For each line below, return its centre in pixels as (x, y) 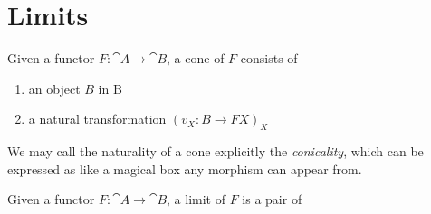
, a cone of (196, 58)
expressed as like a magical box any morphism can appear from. (185, 168)
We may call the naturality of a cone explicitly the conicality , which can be (215, 151)
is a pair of (272, 199)
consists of (269, 58)
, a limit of (196, 199)
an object (54, 88)
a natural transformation (97, 119)
